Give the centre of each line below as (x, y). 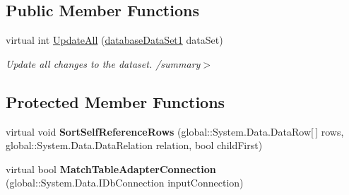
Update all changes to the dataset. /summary (103, 63)
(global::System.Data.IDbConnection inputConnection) (125, 183)
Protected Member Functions (116, 101)
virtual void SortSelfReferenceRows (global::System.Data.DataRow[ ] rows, (175, 131)
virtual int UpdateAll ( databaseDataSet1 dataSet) (114, 40)
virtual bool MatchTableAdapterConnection (111, 169)
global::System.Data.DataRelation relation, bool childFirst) (134, 145)
